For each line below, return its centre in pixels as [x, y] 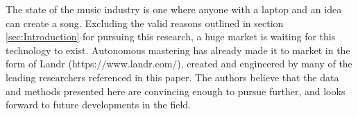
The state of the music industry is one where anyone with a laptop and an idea [174, 9]
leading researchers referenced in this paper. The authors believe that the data [172, 77]
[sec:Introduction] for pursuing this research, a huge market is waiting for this [171, 36]
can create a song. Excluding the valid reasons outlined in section [145, 23]
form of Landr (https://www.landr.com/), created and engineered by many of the [179, 64]
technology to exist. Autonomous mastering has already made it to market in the [178, 50]
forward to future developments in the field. [98, 105]
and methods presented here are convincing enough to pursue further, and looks [176, 91]
